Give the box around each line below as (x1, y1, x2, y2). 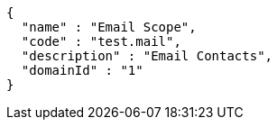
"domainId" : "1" (21, 63, 143, 77)
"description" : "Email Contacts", (21, 49, 273, 63)
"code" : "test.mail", (21, 34, 181, 49)
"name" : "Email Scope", (21, 20, 197, 34)
